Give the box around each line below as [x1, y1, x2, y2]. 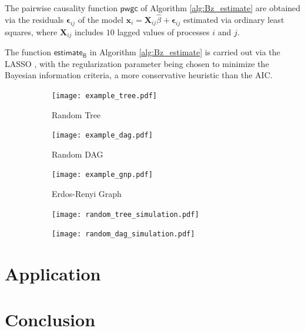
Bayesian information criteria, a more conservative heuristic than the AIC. [5, 69, 273, 81]
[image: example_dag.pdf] [52, 131, 153, 140]
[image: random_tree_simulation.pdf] [52, 210, 199, 219]
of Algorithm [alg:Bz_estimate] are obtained [140, 2, 301, 14]
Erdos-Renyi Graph [52, 188, 122, 199]
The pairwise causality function [5, 2, 118, 14]
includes [75, 25, 104, 38]
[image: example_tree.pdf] [52, 91, 157, 100]
